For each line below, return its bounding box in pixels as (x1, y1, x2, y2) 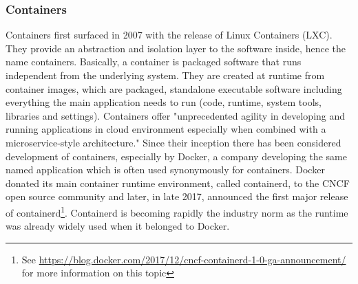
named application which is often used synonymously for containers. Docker (6, 162, 325, 177)
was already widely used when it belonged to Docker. (6, 219, 230, 233)
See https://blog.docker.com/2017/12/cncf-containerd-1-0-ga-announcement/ (21, 252, 346, 266)
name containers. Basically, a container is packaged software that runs (6, 54, 302, 69)
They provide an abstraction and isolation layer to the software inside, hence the (6, 41, 346, 55)
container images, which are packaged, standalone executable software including (6, 81, 342, 96)
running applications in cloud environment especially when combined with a (6, 122, 326, 136)
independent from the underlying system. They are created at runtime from (6, 68, 325, 82)
